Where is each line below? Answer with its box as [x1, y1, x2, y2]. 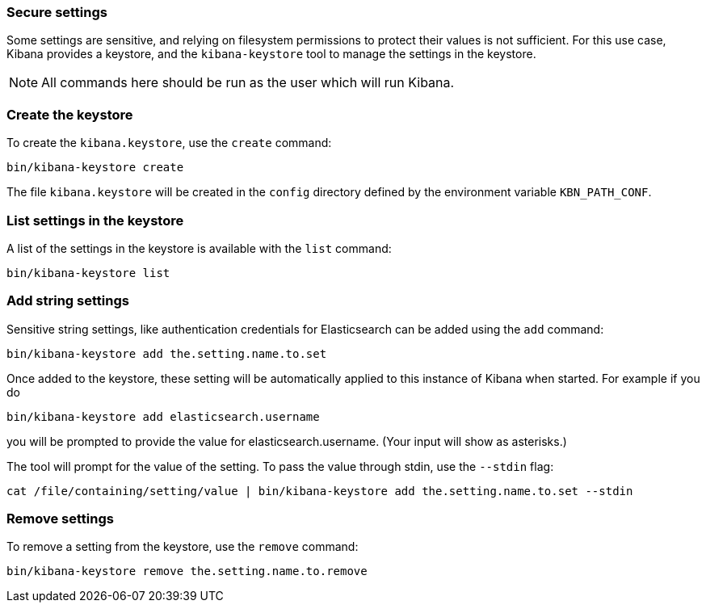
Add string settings [6, 292, 129, 309]
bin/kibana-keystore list [6, 266, 170, 279]
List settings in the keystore [6, 212, 184, 229]
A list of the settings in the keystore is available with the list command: [6, 241, 392, 255]
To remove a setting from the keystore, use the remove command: [6, 540, 359, 554]
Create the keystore [6, 106, 133, 123]
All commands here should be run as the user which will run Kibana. [41, 74, 455, 91]
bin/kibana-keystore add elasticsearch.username [6, 409, 320, 423]
